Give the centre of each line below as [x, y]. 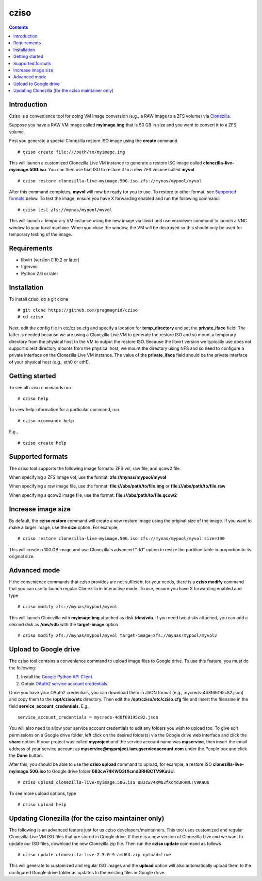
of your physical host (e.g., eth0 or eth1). [49, 362]
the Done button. [26, 755]
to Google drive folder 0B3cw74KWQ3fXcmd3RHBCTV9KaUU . [111, 771]
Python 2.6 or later [40, 273]
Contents [19, 27]
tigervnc [30, 267]
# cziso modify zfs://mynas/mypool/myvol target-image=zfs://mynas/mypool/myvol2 [117, 636]
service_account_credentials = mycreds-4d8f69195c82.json [88, 717]
